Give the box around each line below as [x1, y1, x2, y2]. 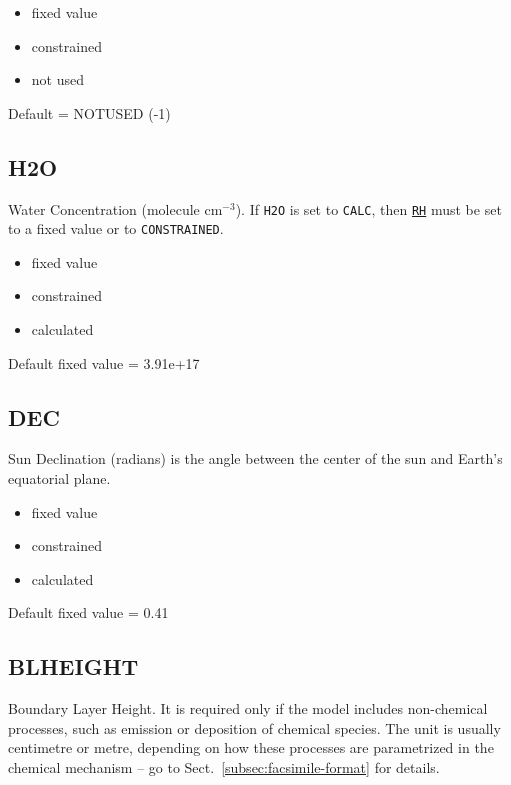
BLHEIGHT [8, 651, 139, 682]
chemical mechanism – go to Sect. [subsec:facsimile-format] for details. [8, 757, 440, 778]
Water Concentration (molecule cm [8, 198, 223, 219]
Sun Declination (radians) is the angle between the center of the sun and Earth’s [8, 448, 503, 469]
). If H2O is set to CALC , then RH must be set [235, 198, 502, 219]
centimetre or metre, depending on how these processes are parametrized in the [8, 737, 494, 758]
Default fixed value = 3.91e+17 [8, 352, 200, 373]
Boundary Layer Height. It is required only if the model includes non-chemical [8, 698, 488, 719]
